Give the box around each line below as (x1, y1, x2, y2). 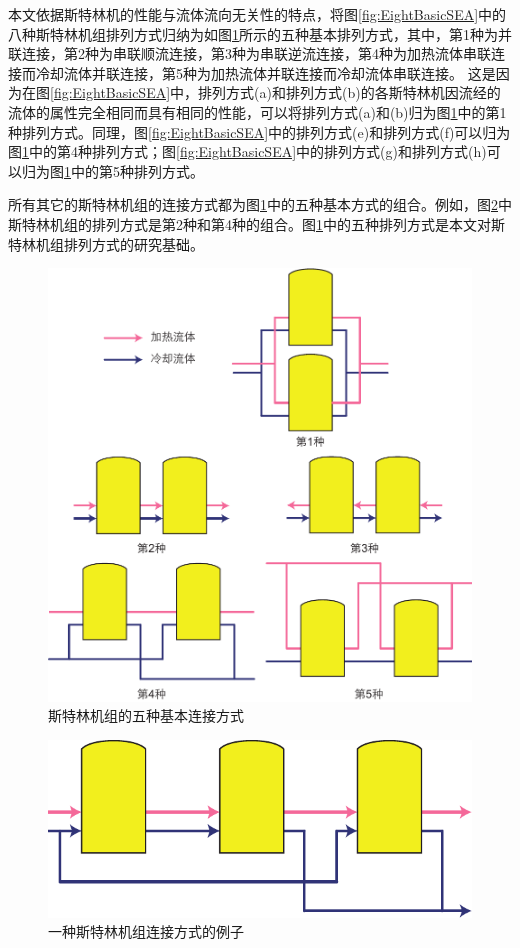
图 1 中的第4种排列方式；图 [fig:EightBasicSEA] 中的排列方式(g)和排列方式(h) (8, 141, 487, 162)
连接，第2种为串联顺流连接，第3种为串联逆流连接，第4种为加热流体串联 (21, 43, 491, 64)
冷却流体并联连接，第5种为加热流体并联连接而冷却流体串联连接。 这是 (35, 62, 496, 83)
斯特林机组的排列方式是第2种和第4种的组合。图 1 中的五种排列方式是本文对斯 (8, 213, 505, 234)
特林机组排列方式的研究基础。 (8, 233, 204, 254)
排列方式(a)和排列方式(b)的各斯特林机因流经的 (198, 82, 501, 103)
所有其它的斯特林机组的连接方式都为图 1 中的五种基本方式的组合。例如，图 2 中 (8, 194, 512, 215)
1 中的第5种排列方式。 (64, 160, 204, 181)
